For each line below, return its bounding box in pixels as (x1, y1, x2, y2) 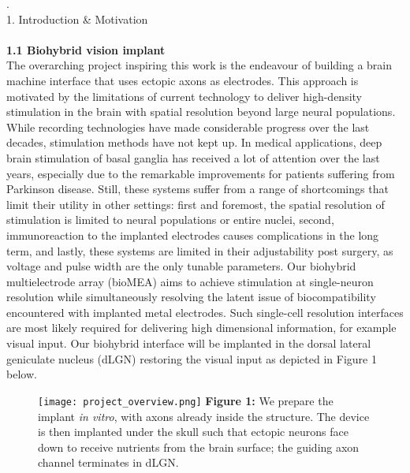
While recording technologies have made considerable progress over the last (6, 118, 370, 135)
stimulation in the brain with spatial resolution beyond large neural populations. (6, 103, 396, 120)
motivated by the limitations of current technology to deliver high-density (6, 88, 363, 104)
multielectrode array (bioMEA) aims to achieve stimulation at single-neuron (6, 273, 374, 289)
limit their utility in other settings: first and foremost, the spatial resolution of (6, 196, 385, 212)
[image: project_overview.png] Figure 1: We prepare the (38, 392, 334, 408)
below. (6, 366, 37, 382)
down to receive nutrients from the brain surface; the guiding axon (38, 438, 360, 455)
